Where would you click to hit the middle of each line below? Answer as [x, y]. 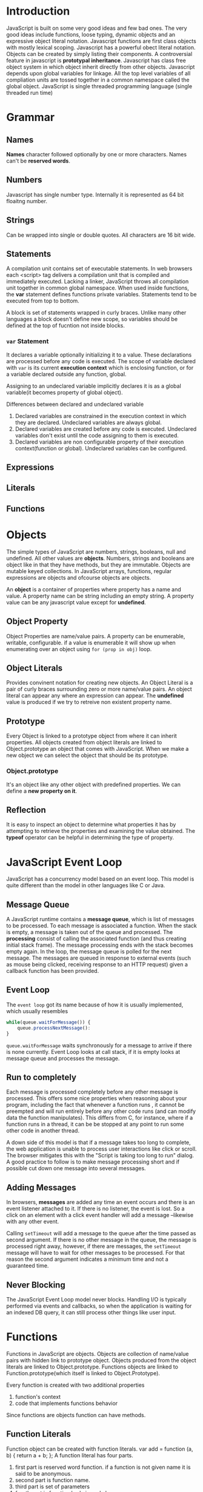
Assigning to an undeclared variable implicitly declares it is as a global [94, 386]
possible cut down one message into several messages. [76, 1168]
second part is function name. [52, 1480]
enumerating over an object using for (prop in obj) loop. [79, 649]
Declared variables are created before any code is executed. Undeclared [106, 429]
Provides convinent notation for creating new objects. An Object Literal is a [100, 683]
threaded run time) [30, 92]
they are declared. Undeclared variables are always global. [88, 422]
